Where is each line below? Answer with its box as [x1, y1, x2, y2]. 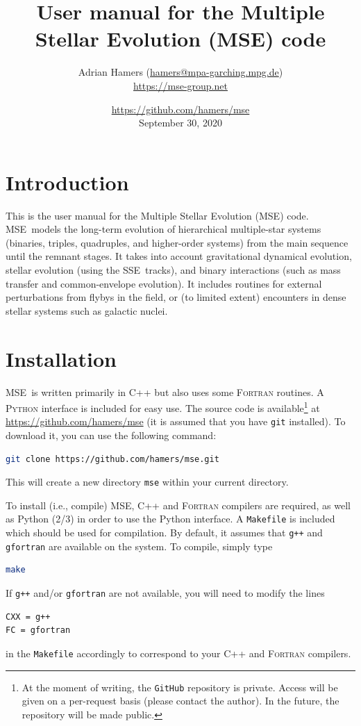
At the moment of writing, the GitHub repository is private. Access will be [22, 679, 338, 694]
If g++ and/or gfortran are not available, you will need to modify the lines [6, 586, 325, 600]
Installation [6, 344, 117, 372]
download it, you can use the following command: [6, 428, 217, 442]
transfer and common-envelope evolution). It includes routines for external [6, 276, 322, 290]
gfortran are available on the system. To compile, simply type [6, 538, 273, 553]
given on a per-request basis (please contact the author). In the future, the [22, 693, 339, 708]
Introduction [6, 167, 129, 196]
